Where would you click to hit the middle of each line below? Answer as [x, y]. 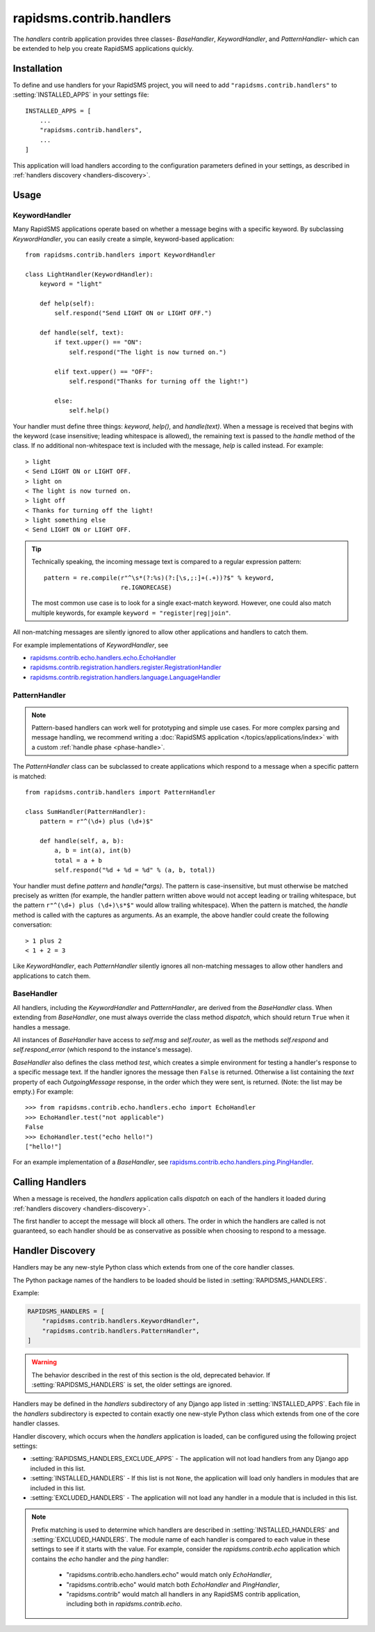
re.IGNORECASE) [147, 587]
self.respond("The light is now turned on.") [148, 352]
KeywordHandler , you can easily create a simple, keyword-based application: [124, 239]
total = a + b [78, 860]
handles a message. [42, 1027]
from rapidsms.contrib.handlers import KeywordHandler [120, 255]
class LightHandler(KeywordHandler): [90, 274]
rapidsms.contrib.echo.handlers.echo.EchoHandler [103, 657]
